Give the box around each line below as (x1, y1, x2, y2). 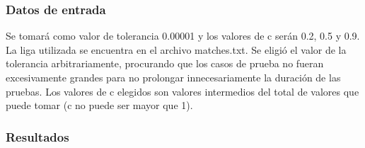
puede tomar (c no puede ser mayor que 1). (6, 98, 193, 113)
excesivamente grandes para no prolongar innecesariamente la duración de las (6, 70, 341, 84)
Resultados (6, 127, 69, 145)
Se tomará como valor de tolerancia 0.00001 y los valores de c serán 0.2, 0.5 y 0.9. (6, 28, 360, 43)
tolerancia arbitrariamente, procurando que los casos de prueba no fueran (6, 56, 324, 71)
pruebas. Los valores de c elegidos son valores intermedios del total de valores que (6, 84, 359, 98)
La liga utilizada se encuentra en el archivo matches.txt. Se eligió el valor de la (6, 42, 347, 57)
